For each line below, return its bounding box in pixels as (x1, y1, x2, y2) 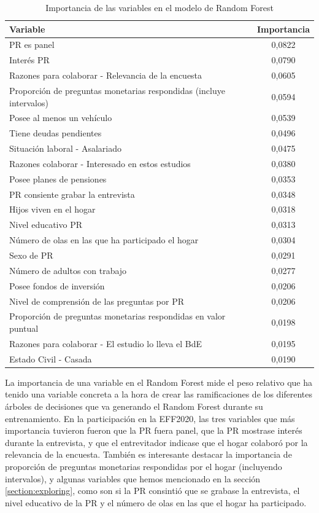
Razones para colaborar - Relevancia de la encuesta (9, 69, 202, 82)
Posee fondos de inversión (9, 279, 105, 292)
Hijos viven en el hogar (9, 203, 96, 216)
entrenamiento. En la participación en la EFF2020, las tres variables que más (5, 412, 295, 425)
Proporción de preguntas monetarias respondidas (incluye (9, 84, 225, 96)
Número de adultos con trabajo (9, 264, 127, 276)
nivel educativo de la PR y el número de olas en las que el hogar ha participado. (5, 496, 307, 509)
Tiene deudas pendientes (9, 127, 102, 139)
